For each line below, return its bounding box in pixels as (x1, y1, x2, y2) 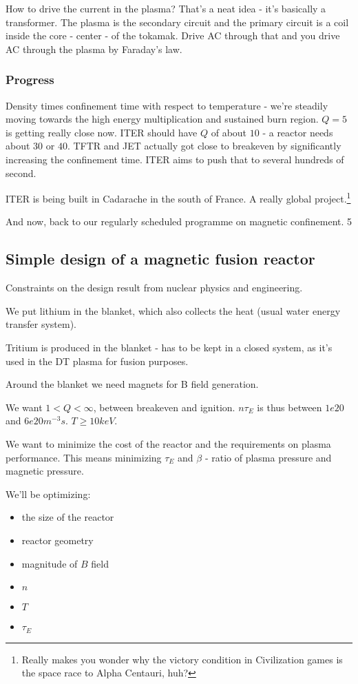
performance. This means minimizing (6, 450, 162, 464)
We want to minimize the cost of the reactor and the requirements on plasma (6, 436, 331, 450)
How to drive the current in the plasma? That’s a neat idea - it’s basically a (6, 1, 326, 15)
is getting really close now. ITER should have (6, 125, 198, 139)
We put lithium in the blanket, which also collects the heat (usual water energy (6, 303, 341, 318)
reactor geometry (21, 532, 94, 547)
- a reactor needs (262, 125, 333, 139)
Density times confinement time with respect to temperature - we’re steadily (6, 98, 328, 112)
